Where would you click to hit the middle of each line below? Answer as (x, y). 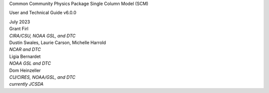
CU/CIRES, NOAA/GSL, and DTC (42, 77)
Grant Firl (19, 29)
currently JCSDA (26, 84)
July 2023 (20, 22)
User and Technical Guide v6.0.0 (43, 13)
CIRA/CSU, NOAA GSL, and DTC (42, 36)
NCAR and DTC (25, 49)
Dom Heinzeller (25, 70)
